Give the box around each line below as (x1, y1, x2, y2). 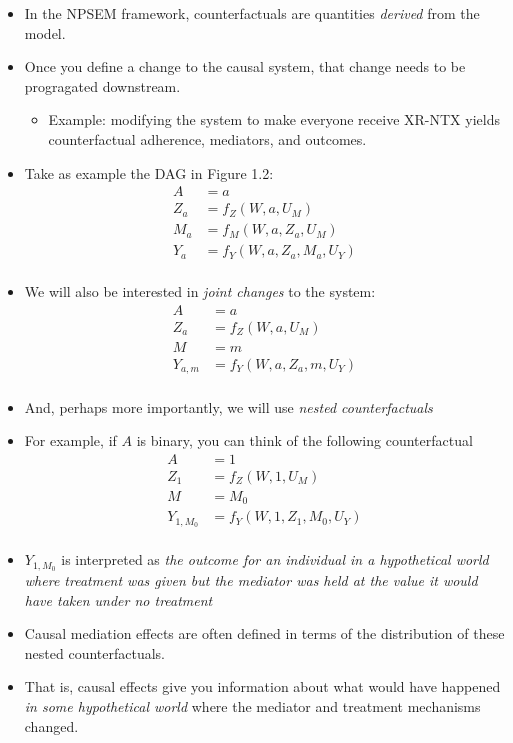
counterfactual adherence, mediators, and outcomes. (48, 128, 367, 149)
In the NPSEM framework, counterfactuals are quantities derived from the (24, 3, 480, 23)
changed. (24, 715, 79, 736)
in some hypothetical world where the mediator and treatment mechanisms (24, 696, 481, 716)
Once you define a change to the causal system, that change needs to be (24, 56, 466, 77)
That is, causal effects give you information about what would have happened (24, 676, 501, 697)
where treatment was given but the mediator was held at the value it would (24, 570, 478, 591)
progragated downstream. (24, 75, 181, 96)
